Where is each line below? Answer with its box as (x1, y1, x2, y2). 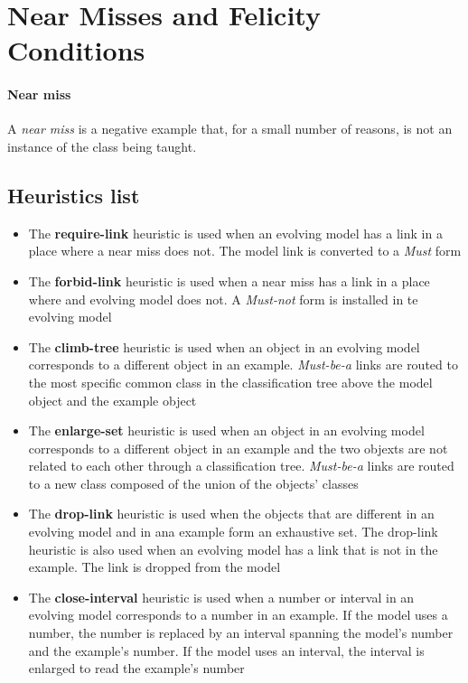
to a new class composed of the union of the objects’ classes (28, 473, 359, 492)
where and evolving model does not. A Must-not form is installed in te (28, 289, 418, 308)
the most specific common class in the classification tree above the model (28, 372, 433, 391)
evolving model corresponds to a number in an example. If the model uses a (28, 605, 448, 624)
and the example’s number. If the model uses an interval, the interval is (28, 641, 425, 660)
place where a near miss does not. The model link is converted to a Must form (28, 241, 462, 260)
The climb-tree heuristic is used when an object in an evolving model (28, 337, 420, 356)
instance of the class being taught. (7, 136, 197, 155)
